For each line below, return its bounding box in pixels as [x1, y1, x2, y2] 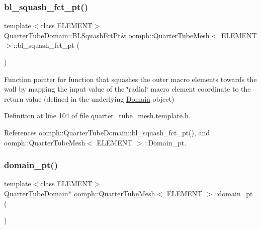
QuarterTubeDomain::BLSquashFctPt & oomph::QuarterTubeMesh [4, 30, 210, 40]
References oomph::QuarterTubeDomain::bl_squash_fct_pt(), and [4, 127, 210, 137]
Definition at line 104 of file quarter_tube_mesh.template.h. [4, 110, 191, 121]
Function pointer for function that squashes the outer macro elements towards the [4, 73, 257, 84]
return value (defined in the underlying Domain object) [4, 93, 175, 104]
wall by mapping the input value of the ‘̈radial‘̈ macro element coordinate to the [4, 84, 251, 94]
